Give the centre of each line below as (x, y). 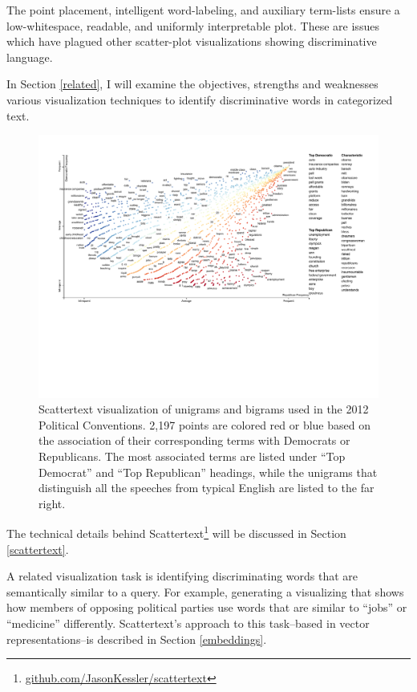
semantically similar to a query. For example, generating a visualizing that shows (205, 591)
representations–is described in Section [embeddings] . (137, 639)
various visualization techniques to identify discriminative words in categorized (200, 99)
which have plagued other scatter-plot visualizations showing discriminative (192, 41)
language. (30, 57)
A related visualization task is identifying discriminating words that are (182, 576)
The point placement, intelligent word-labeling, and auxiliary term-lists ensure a (203, 10)
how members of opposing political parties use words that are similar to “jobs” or (207, 607)
